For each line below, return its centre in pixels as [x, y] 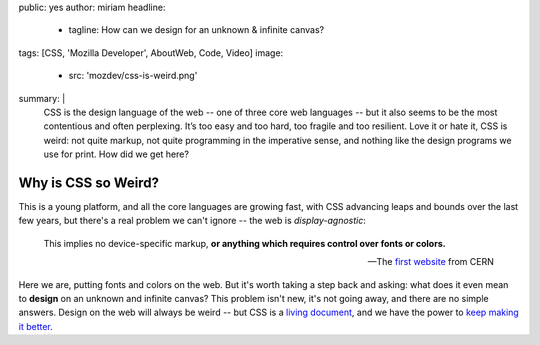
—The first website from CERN [430, 262]
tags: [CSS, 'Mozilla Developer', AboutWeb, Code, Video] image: [151, 52]
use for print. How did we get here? [116, 154]
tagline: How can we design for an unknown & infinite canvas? [196, 30]
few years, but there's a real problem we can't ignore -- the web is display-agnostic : [192, 221]
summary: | [42, 98]
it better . [36, 326]
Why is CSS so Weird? [89, 182]
